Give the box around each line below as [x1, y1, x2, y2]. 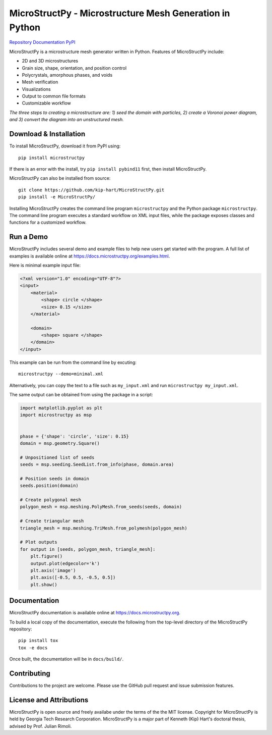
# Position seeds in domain [20, 476, 89, 482]
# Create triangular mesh [20, 518, 84, 524]
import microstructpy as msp [20, 412, 92, 418]
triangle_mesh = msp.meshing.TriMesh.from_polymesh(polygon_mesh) [20, 525, 187, 531]
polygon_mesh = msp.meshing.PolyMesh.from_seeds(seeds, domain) [20, 504, 182, 510]
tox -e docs [18, 645, 48, 651]
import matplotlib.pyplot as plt [20, 405, 103, 411]
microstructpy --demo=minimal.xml [18, 371, 103, 377]
